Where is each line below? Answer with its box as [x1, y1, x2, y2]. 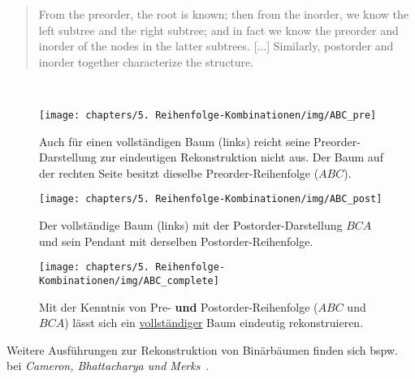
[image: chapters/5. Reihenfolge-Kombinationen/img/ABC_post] [39, 193, 383, 205]
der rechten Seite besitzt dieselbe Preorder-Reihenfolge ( [39, 164, 319, 181]
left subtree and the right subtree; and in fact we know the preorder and [38, 21, 399, 38]
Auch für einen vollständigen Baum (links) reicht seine [39, 132, 310, 149]
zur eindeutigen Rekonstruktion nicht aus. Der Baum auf [100, 149, 383, 166]
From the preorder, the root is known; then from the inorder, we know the [38, 6, 409, 22]
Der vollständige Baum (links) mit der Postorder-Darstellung [39, 217, 343, 234]
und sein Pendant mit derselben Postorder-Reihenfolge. [39, 232, 313, 249]
